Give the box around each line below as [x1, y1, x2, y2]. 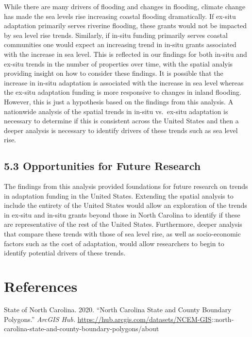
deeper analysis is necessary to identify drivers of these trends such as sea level [4, 125, 238, 135]
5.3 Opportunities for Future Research [4, 158, 201, 173]
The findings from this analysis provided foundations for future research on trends [4, 181, 248, 191]
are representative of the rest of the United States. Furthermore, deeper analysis [4, 219, 242, 229]
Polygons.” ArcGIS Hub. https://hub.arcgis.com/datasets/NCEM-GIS [4, 314, 212, 324]
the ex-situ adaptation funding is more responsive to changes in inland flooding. [4, 87, 241, 97]
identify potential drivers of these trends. [4, 248, 126, 258]
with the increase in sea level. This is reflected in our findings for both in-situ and [4, 49, 247, 59]
